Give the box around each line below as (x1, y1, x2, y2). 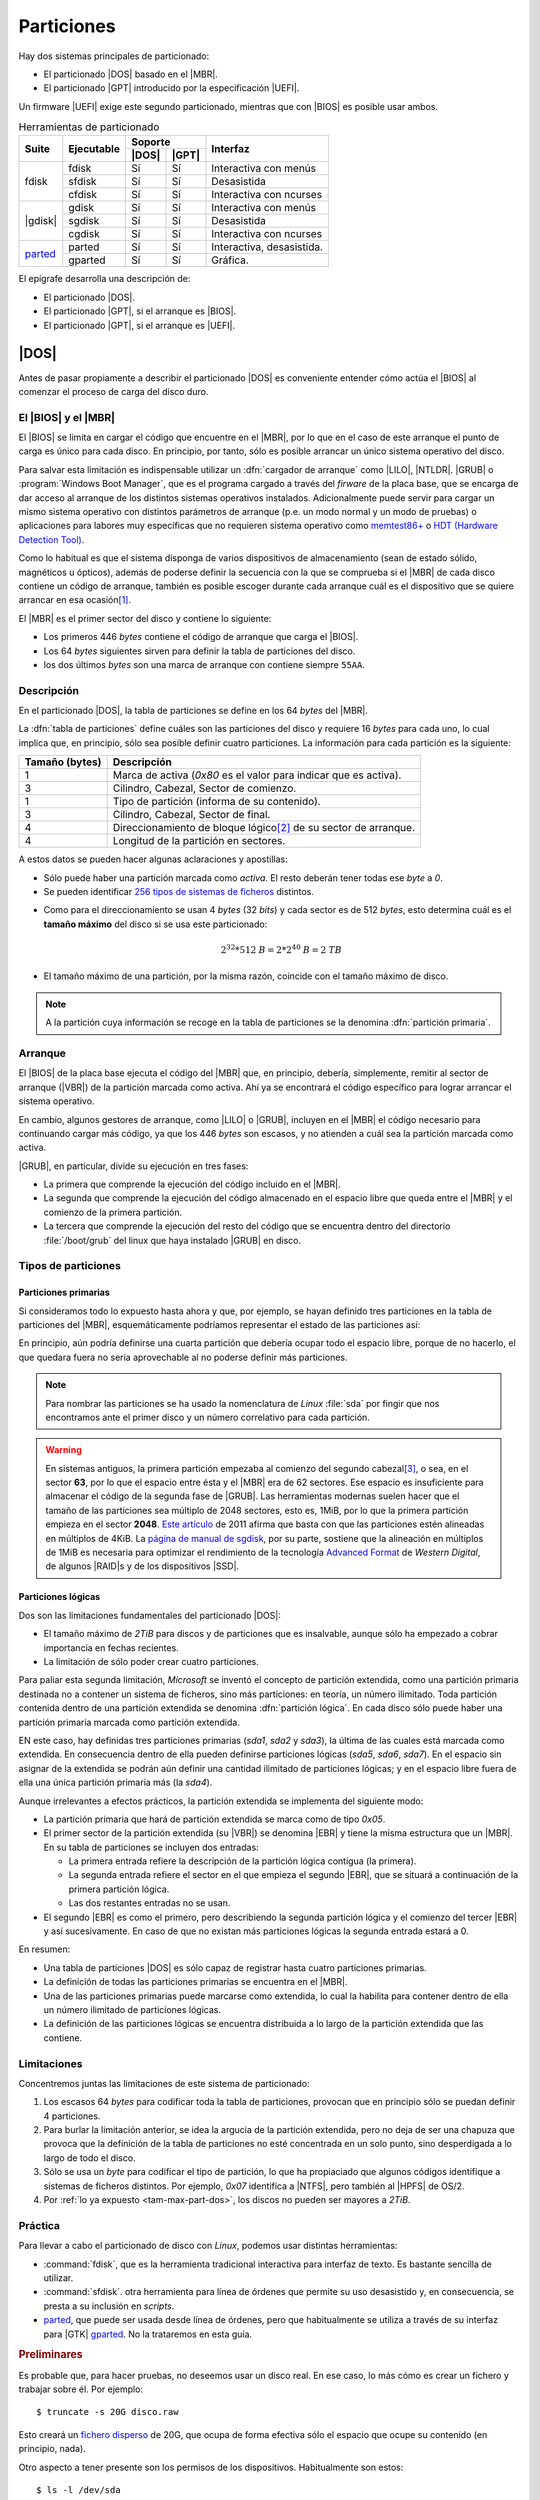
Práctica (18, 2218, 60, 2232)
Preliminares (18, 2348, 84, 2362)
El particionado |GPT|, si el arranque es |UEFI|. (43, 319, 235, 331)
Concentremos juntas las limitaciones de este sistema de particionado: (18, 2077, 310, 2089)
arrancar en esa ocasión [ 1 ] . (18, 594, 132, 606)
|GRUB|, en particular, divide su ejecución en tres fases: (18, 1160, 249, 1172)
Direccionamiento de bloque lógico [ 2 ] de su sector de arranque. (112, 821, 415, 835)
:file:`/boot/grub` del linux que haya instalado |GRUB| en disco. (43, 1234, 302, 1246)
